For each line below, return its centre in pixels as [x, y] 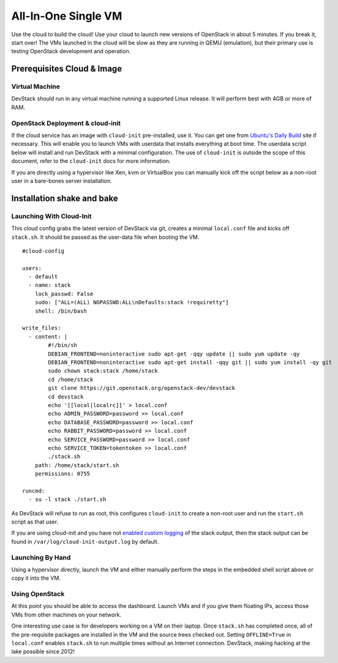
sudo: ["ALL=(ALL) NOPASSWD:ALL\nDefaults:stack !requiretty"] [132, 302]
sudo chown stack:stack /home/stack [103, 371]
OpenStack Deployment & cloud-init [66, 123]
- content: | [48, 336]
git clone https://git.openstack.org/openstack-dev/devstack [142, 388]
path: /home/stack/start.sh [77, 465]
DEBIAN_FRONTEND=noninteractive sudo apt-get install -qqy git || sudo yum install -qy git [190, 362]
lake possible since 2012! [43, 651]
